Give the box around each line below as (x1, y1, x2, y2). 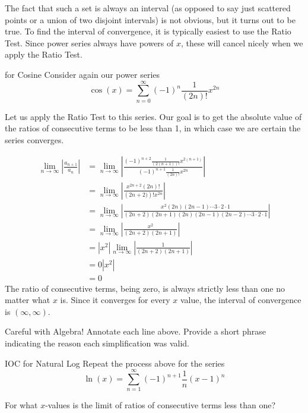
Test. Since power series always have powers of (5, 36, 174, 49)
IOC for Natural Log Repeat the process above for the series (5, 357, 225, 369)
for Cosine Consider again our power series (5, 68, 160, 80)
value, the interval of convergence (180, 294, 301, 306)
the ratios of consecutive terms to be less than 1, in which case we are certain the (5, 122, 301, 134)
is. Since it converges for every (60, 294, 170, 306)
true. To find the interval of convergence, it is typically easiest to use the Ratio (5, 25, 291, 37)
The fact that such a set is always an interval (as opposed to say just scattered (5, 2, 291, 14)
